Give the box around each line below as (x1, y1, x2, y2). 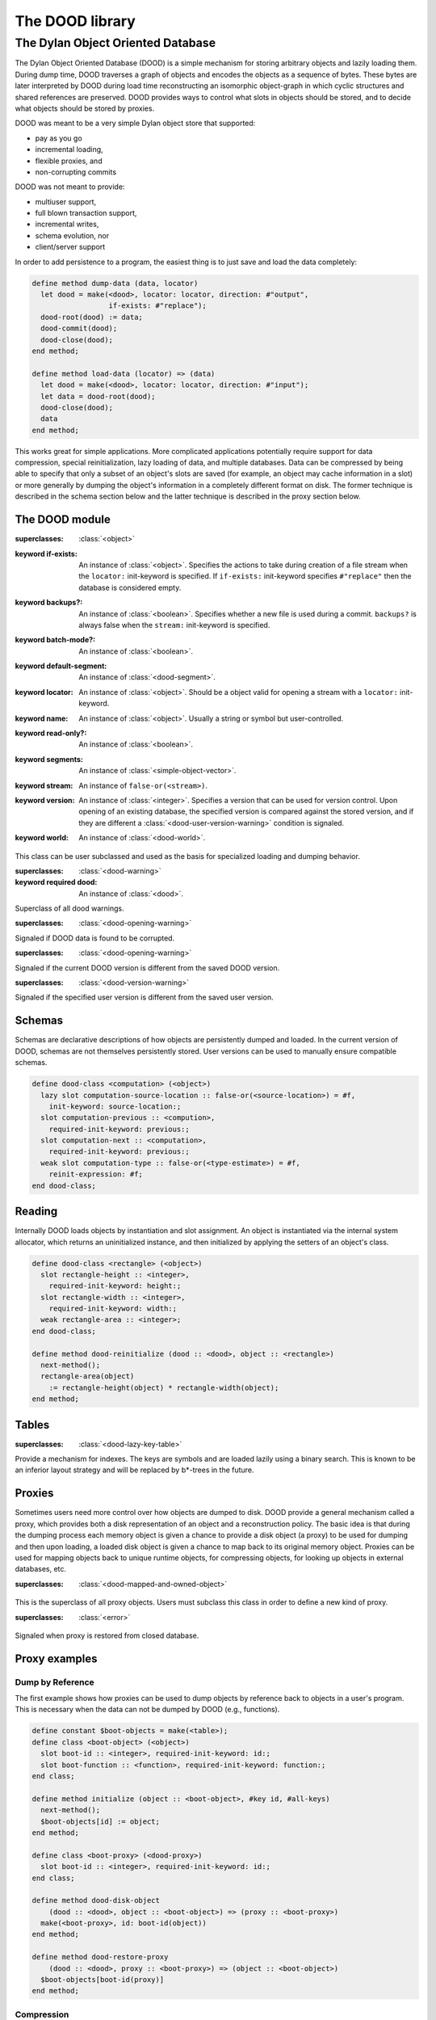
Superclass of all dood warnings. (15, 903, 124, 913)
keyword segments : (15, 754, 84, 764)
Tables (15, 1418, 50, 1432)
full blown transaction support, (35, 208, 137, 218)
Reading (15, 1205, 58, 1218)
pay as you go (35, 133, 82, 143)
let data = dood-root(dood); (40, 392, 157, 401)
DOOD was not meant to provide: (15, 182, 125, 191)
